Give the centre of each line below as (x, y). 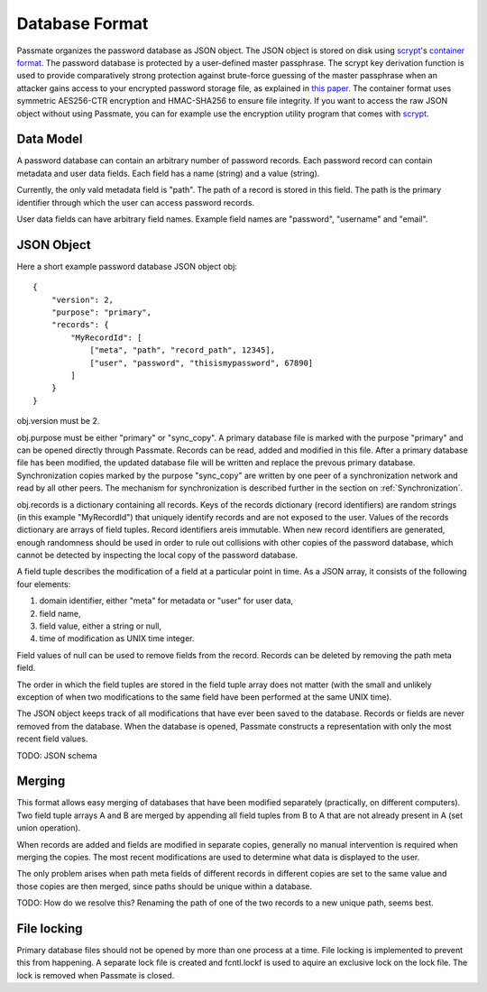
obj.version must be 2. (58, 421)
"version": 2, (83, 299)
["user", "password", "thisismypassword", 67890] (202, 363)
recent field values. (52, 739)
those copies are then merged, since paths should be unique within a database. (165, 886)
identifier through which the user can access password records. (136, 202)
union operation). (49, 828)
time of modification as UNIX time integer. (117, 638)
